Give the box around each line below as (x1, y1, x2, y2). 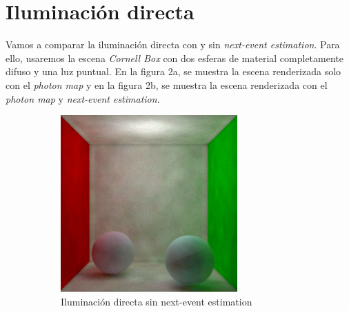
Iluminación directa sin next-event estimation (61, 294, 252, 308)
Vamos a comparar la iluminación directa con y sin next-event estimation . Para (6, 37, 340, 52)
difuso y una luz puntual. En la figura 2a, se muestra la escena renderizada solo (6, 64, 341, 79)
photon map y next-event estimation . (6, 91, 160, 106)
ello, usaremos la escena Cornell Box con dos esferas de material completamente (6, 50, 343, 65)
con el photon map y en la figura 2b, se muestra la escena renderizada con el (6, 77, 328, 92)
